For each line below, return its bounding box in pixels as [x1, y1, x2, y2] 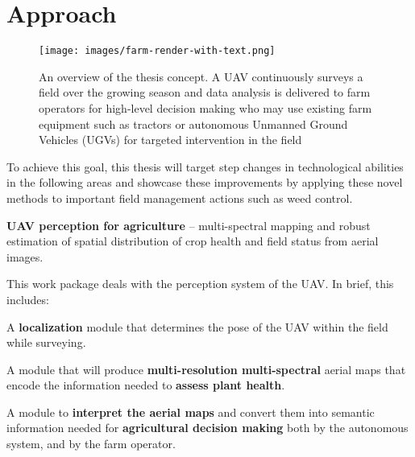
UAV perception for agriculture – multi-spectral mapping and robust [6, 216, 371, 233]
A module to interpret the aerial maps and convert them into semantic [6, 403, 375, 420]
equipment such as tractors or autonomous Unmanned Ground [39, 115, 348, 132]
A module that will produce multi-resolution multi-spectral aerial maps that [6, 360, 406, 377]
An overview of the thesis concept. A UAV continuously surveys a [39, 68, 363, 84]
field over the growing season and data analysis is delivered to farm [39, 84, 371, 101]
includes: [6, 290, 49, 307]
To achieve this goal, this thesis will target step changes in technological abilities [6, 158, 404, 175]
